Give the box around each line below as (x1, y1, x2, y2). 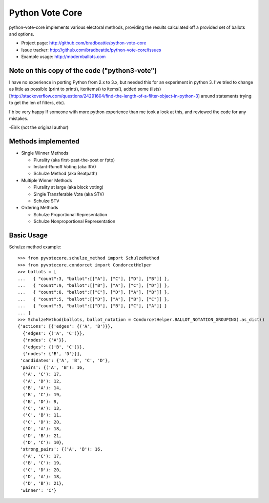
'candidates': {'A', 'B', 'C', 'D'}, (20, 358, 111, 363)
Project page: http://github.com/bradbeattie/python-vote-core (21, 40, 146, 46)
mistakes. (9, 115, 29, 121)
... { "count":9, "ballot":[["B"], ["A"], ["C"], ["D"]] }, (18, 283, 170, 288)
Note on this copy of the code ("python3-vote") (9, 66, 157, 75)
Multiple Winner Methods (21, 177, 72, 183)
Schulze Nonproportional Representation (33, 219, 116, 224)
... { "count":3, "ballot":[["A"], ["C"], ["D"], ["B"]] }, (18, 276, 170, 282)
